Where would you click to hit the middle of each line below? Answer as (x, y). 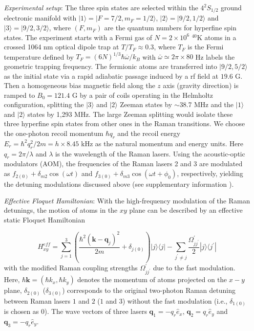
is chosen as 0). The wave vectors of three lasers (75, 311)
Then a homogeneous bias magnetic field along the (80, 85)
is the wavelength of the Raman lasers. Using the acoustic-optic (150, 153)
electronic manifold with (40, 18)
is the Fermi (206, 47)
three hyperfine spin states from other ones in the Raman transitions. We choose (125, 123)
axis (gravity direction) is (201, 85)
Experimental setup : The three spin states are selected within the (101, 7)
